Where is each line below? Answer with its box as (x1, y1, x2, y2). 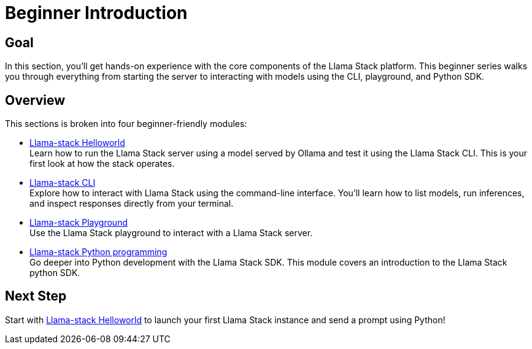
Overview (5, 92, 66, 108)
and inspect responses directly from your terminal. (29, 198, 234, 209)
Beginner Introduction (5, 2, 188, 23)
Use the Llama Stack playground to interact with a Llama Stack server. (29, 228, 313, 239)
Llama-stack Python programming (29, 247, 168, 258)
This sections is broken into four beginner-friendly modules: (5, 118, 247, 129)
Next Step (5, 288, 67, 304)
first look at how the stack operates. (29, 158, 175, 169)
